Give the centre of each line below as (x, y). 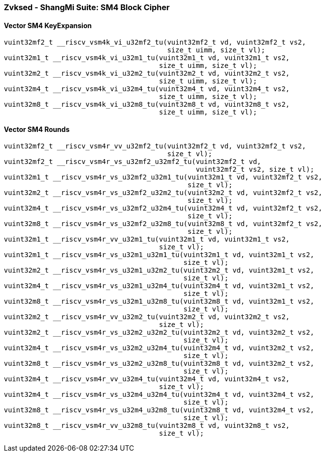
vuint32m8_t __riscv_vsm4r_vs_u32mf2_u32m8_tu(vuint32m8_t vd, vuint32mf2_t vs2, (163, 224)
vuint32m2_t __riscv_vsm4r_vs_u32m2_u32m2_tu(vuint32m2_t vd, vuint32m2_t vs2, (159, 333)
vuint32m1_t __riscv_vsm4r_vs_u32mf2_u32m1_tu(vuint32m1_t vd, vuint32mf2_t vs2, (163, 177)
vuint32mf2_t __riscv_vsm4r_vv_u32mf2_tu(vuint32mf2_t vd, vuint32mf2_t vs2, (155, 146)
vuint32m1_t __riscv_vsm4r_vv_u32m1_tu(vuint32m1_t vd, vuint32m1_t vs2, (147, 239)
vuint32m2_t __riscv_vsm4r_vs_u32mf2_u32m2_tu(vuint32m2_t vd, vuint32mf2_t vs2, (163, 193)
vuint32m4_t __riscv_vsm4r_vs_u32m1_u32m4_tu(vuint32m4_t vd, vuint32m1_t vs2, (159, 286)
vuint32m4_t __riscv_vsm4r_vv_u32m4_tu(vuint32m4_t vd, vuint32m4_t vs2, (147, 379)
